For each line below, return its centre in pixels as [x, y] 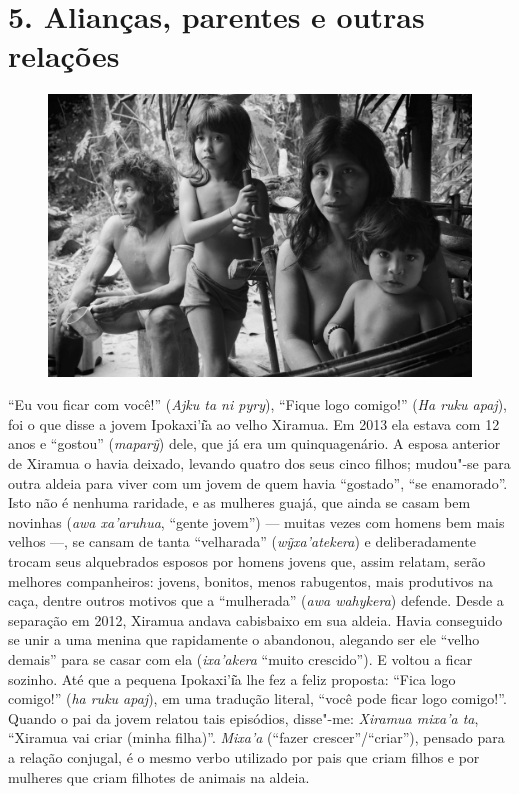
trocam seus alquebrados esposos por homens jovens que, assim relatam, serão [247, 561]
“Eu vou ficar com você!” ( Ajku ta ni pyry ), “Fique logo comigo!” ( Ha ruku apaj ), [257, 404]
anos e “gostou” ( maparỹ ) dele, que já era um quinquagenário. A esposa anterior [254, 443]
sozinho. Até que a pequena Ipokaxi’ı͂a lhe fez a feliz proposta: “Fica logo [232, 678]
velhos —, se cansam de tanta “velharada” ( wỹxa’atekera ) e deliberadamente [242, 541]
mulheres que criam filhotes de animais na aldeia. [159, 776]
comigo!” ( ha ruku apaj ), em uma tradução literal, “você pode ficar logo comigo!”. [257, 698]
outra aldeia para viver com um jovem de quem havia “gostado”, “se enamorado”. [258, 482]
